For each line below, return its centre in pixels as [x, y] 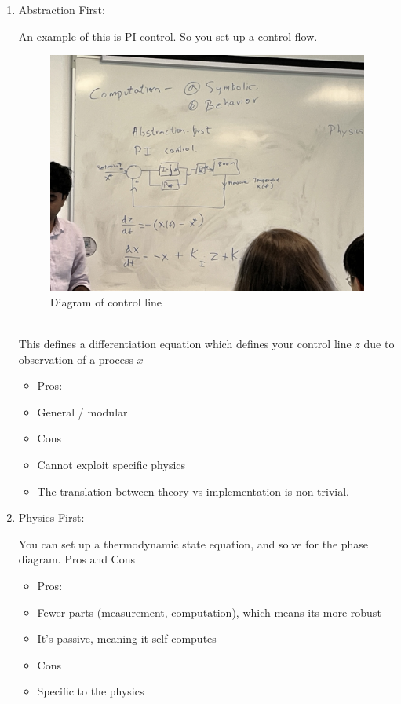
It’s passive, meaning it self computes [127, 638]
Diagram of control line [106, 301]
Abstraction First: [62, 9]
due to [379, 344]
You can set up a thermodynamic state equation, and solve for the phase [193, 543]
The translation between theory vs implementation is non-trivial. [193, 491]
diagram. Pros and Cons [77, 559]
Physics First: [51, 517]
